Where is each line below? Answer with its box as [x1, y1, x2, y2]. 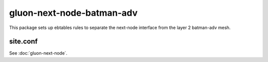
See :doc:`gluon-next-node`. [9, 50, 67, 56]
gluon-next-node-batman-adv [9, 7, 138, 18]
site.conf [9, 37, 38, 46]
